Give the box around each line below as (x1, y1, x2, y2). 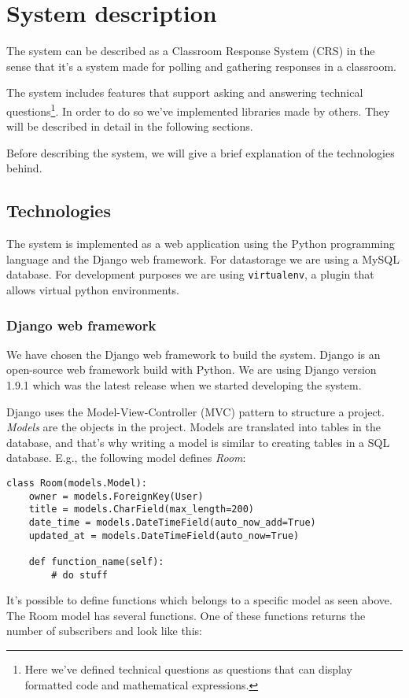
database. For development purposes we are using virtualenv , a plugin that (6, 266, 374, 283)
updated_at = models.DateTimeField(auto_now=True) (28, 530, 300, 541)
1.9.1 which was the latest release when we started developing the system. (6, 376, 362, 393)
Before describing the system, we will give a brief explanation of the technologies (6, 144, 395, 161)
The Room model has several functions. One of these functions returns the (6, 607, 366, 623)
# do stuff (51, 569, 108, 581)
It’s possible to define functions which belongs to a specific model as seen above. (6, 592, 392, 608)
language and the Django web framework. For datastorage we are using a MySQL (6, 250, 400, 267)
